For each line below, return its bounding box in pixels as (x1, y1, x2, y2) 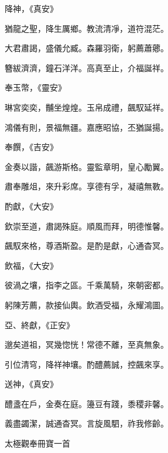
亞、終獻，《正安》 (5, 318, 74, 331)
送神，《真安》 (5, 378, 58, 390)
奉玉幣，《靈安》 (5, 81, 66, 94)
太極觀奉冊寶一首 (5, 437, 70, 449)
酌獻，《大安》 (5, 199, 58, 212)
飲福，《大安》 (5, 259, 58, 271)
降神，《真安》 (5, 2, 58, 14)
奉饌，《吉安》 (5, 141, 58, 153)
